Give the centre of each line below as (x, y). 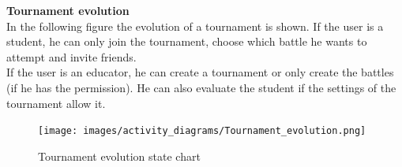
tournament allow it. (56, 103)
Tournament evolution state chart (119, 156)
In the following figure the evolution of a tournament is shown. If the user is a (195, 26)
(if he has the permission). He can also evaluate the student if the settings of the (201, 87)
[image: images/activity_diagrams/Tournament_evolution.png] (202, 131)
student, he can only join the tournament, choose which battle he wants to (187, 41)
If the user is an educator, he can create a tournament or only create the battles (200, 72)
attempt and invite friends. (71, 56)
